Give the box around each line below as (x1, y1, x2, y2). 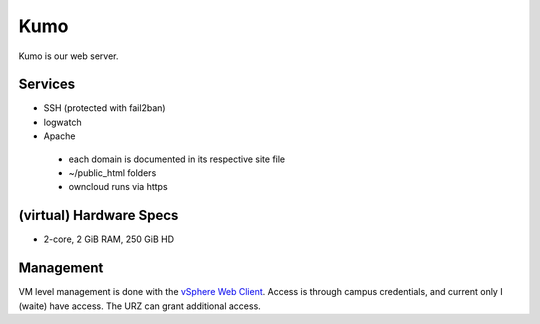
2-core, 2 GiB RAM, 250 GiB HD (43, 233, 175, 245)
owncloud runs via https (68, 181, 169, 193)
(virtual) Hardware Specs (18, 207, 179, 224)
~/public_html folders (68, 167, 157, 179)
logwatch (43, 116, 82, 128)
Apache (43, 130, 76, 142)
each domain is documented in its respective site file (68, 153, 286, 165)
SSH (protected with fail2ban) (43, 102, 166, 114)
